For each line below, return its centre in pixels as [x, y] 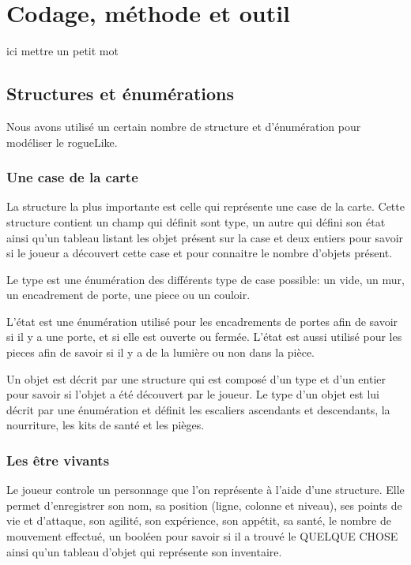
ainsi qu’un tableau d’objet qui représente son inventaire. [144, 551]
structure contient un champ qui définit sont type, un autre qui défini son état [196, 221]
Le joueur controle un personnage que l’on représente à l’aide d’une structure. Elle [205, 490]
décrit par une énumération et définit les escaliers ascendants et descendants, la [198, 409]
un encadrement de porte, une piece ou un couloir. [128, 295]
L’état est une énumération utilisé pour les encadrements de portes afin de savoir [202, 321]
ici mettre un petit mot [62, 51]
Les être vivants [58, 460]
